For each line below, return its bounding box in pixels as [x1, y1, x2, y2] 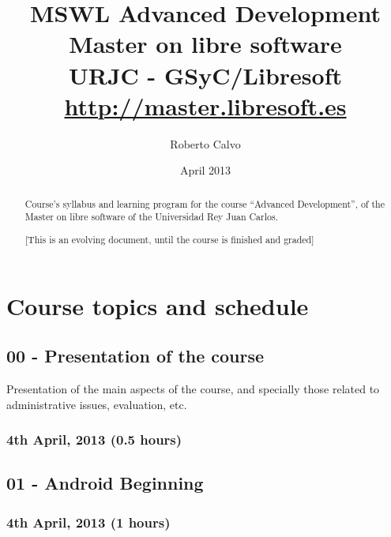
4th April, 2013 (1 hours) [6, 512, 171, 531]
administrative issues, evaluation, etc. [6, 396, 187, 412]
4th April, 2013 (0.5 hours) [6, 430, 182, 449]
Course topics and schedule [6, 289, 309, 321]
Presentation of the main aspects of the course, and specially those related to [6, 380, 380, 396]
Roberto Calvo [170, 135, 241, 152]
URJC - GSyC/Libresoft [69, 58, 342, 91]
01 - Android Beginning [6, 471, 204, 495]
